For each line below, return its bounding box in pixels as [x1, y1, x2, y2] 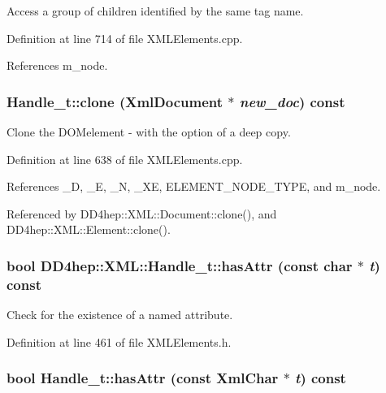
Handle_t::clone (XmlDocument [7, 91, 223, 111]
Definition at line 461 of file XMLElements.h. [7, 333, 232, 350]
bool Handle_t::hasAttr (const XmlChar [7, 368, 279, 388]
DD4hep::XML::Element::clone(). [7, 221, 171, 238]
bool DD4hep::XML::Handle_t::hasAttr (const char [7, 255, 353, 275]
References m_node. [7, 57, 108, 74]
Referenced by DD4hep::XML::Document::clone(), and [7, 205, 277, 222]
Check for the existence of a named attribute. [7, 306, 233, 323]
